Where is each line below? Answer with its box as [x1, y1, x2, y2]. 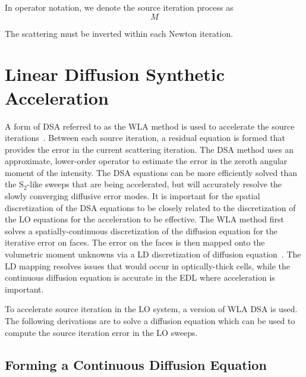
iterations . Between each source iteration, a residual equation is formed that [5, 131, 286, 144]
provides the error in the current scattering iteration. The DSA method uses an [5, 143, 294, 155]
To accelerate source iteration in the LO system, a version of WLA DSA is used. [5, 303, 298, 315]
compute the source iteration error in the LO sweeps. [5, 326, 198, 338]
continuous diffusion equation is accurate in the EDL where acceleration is [5, 271, 275, 284]
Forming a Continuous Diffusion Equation [5, 355, 267, 373]
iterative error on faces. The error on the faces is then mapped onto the [5, 236, 265, 249]
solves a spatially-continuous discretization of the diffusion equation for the [5, 224, 278, 237]
